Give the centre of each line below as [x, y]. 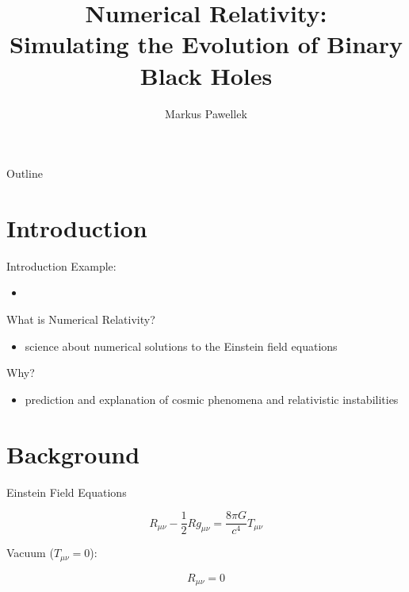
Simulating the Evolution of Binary [206, 44]
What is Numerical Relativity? [81, 319]
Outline [25, 173]
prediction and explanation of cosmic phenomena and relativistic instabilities [212, 399]
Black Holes [206, 75]
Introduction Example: [61, 265]
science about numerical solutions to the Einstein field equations [181, 346]
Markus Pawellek [206, 113]
